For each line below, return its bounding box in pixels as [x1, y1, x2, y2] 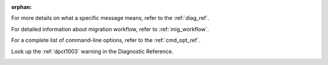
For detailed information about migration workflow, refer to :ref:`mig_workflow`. [11, 25, 209, 32]
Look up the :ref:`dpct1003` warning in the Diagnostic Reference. [11, 48, 174, 55]
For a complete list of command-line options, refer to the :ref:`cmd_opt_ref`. [11, 37, 200, 44]
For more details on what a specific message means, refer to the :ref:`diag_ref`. [11, 14, 210, 22]
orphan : [11, 4, 32, 10]
